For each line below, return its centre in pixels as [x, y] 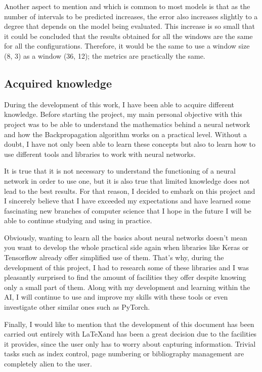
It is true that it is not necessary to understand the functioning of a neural [120, 171]
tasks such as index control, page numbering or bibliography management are [124, 354]
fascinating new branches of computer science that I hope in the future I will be [128, 210]
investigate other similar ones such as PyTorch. [77, 307]
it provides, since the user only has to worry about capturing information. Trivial [130, 343]
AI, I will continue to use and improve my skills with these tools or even [116, 297]
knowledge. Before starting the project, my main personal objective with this [123, 114]
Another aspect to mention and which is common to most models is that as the [127, 6]
